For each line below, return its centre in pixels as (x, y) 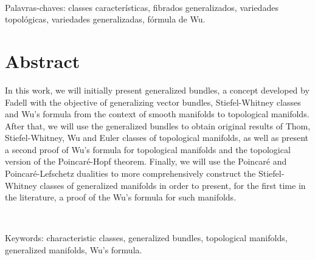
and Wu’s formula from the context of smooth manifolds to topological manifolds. (157, 114)
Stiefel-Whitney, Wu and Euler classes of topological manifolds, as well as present (157, 138)
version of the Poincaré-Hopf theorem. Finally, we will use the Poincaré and (146, 161)
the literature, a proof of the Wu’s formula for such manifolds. (121, 197)
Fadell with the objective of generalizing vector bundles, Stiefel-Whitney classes (153, 102)
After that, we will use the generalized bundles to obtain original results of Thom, (158, 125)
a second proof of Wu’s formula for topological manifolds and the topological (148, 149)
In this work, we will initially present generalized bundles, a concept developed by (157, 90)
